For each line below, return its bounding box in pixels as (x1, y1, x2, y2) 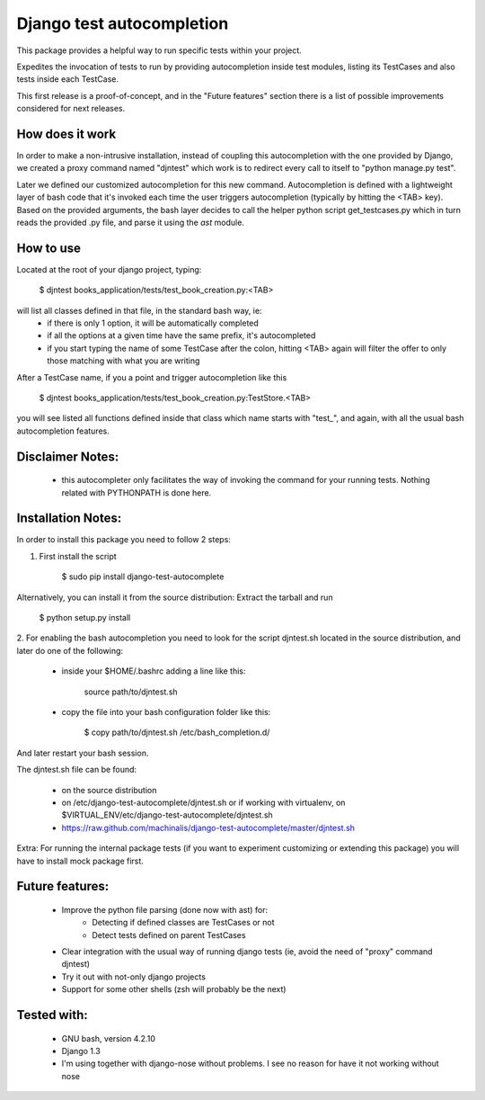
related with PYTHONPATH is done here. (61, 487, 212, 498)
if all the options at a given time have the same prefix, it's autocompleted (47, 330, 316, 341)
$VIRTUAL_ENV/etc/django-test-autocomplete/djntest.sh (61, 809, 273, 820)
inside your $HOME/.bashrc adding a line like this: (61, 666, 246, 676)
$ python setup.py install (39, 613, 131, 623)
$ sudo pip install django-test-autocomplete (61, 571, 225, 582)
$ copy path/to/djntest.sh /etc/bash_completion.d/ (84, 727, 270, 738)
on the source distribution (61, 784, 157, 795)
